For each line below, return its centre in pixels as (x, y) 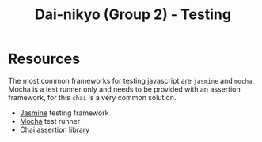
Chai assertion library (55, 129)
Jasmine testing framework (64, 113)
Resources (44, 59)
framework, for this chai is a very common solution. (92, 97)
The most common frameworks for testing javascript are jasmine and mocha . (131, 80)
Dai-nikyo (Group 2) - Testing (133, 15)
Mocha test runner (50, 121)
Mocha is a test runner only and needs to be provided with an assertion (124, 89)
